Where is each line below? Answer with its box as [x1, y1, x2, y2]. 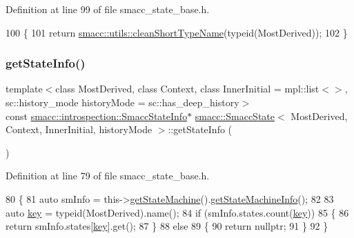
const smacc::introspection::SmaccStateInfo [6, 108, 188, 123]
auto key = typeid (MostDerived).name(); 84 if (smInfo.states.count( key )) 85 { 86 [6, 205, 349, 219]
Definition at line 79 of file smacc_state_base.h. [6, 168, 210, 183]
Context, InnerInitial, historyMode [6, 122, 153, 137]
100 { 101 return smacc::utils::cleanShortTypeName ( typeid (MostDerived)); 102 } [6, 25, 348, 39]
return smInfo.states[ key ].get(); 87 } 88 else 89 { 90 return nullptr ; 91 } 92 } [6, 219, 328, 233]
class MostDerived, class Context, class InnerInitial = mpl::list [55, 81, 319, 96]
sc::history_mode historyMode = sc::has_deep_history [6, 95, 239, 109]
